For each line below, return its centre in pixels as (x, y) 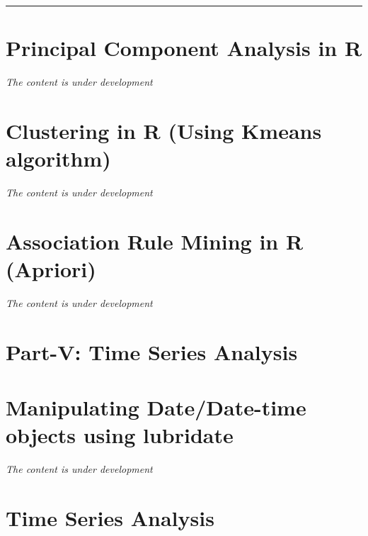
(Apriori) (51, 269)
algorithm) (58, 158)
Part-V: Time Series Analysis (152, 351)
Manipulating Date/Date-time (156, 407)
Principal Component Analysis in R (184, 48)
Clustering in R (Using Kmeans (164, 130)
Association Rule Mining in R (155, 241)
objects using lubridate (120, 435)
